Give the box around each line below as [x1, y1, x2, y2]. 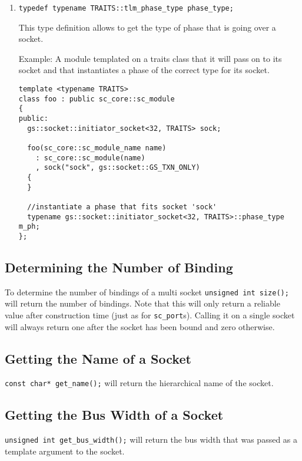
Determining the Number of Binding [5, 258, 233, 276]
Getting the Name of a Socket [5, 349, 191, 367]
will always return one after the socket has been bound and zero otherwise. [5, 320, 275, 332]
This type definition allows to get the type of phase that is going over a [18, 21, 276, 33]
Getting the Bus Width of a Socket [5, 406, 224, 424]
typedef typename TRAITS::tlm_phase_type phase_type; [18, 4, 234, 12]
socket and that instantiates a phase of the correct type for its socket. [18, 64, 270, 76]
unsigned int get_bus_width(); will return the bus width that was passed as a [5, 433, 298, 446]
